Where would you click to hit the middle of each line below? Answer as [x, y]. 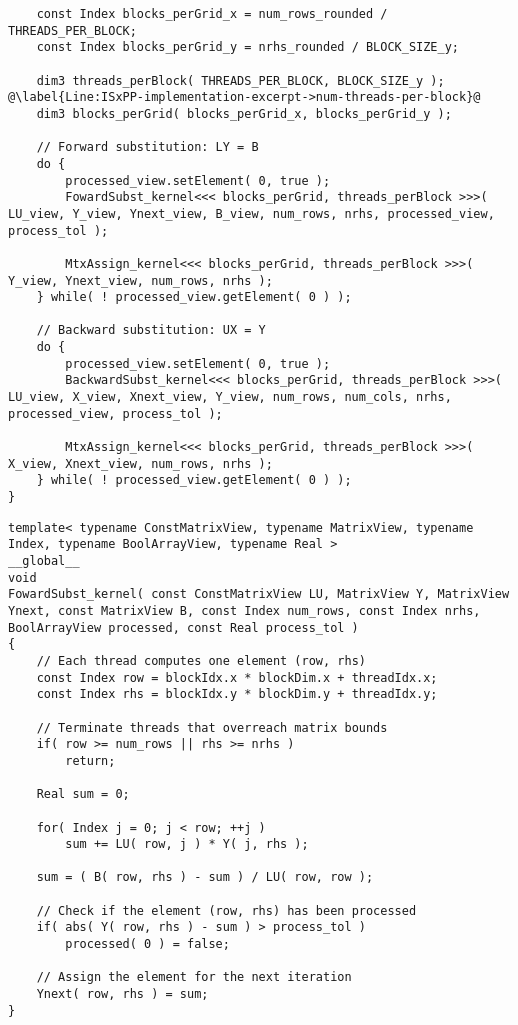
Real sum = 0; [83, 794]
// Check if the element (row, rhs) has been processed [226, 910]
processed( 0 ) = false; [147, 944]
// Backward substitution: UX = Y [151, 330]
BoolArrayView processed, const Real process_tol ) [183, 627]
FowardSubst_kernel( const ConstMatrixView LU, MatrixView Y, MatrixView [259, 594]
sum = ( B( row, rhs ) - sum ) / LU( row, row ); [205, 877]
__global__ [44, 561]
